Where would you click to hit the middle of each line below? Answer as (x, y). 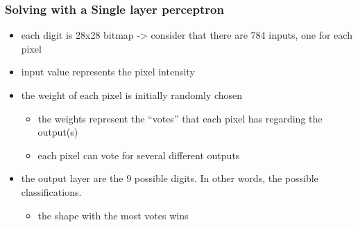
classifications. (51, 191)
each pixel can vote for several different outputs (139, 155)
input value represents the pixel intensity (108, 72)
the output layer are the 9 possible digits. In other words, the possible (170, 178)
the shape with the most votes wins (113, 215)
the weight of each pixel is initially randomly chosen (132, 95)
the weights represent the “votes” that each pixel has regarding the (180, 118)
